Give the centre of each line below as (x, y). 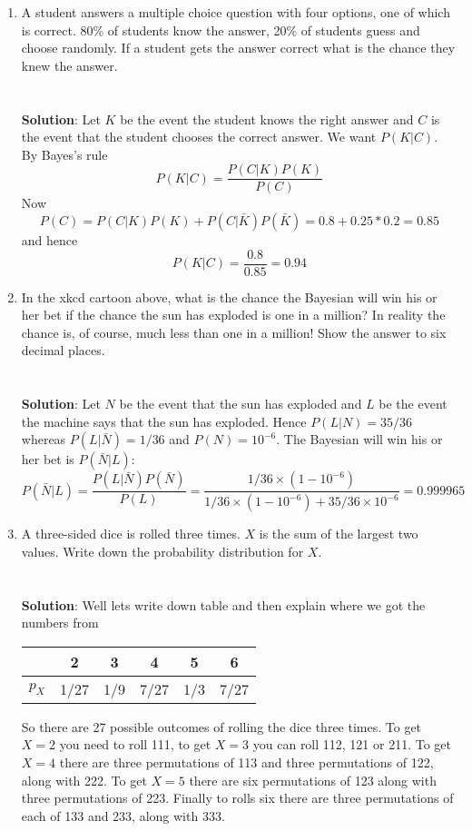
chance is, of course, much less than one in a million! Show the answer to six (234, 332)
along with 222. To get (84, 780)
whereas (44, 439)
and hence (49, 240)
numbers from (60, 623)
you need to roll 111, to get (135, 744)
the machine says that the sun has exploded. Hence (164, 421)
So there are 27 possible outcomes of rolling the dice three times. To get (221, 726)
